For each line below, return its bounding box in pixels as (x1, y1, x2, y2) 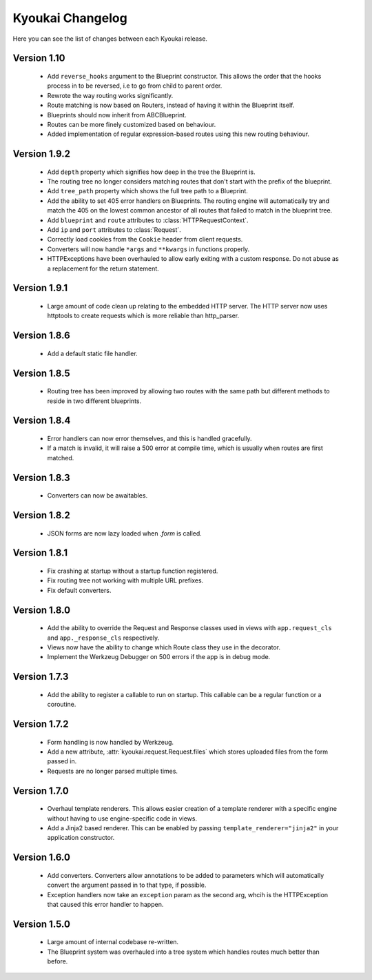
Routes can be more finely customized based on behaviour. (47, 120, 216, 128)
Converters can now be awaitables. (47, 491, 148, 500)
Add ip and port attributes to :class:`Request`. (47, 226, 182, 234)
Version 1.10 (12, 52, 65, 64)
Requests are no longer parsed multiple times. (47, 767, 178, 775)
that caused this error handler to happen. (47, 900, 164, 908)
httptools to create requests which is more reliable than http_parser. (47, 311, 240, 320)
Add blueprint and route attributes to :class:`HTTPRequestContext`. (47, 216, 249, 224)
